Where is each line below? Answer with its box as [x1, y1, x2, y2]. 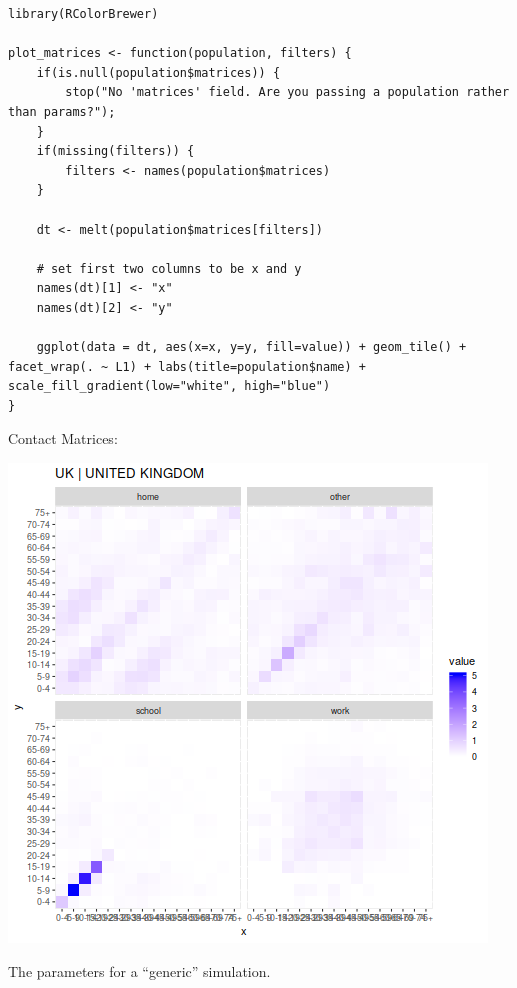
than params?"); [8, 104, 116, 119]
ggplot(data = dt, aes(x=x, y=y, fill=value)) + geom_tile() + [36, 340, 467, 355]
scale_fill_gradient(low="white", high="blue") [8, 379, 331, 394]
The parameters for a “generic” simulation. [8, 960, 271, 981]
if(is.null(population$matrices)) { [36, 65, 281, 80]
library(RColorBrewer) [8, 7, 159, 21]
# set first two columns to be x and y [36, 261, 302, 276]
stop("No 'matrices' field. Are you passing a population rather [65, 85, 510, 100]
